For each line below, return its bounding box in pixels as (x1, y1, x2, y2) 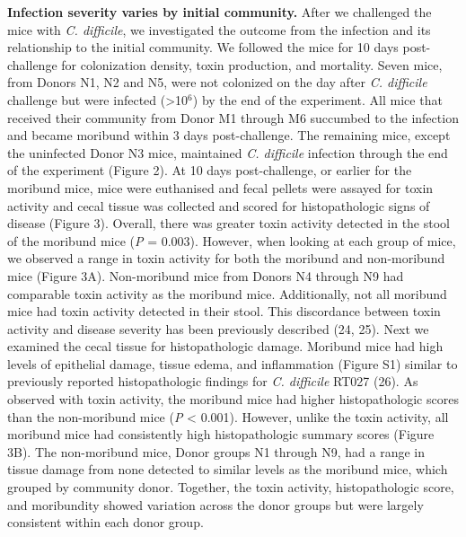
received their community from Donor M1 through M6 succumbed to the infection (7, 108, 459, 127)
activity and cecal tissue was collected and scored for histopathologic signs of (7, 196, 430, 215)
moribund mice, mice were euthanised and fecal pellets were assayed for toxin (7, 178, 434, 197)
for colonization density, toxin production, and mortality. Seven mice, (61, 55, 443, 74)
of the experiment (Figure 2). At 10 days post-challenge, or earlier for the (7, 161, 412, 180)
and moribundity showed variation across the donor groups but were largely (7, 495, 424, 514)
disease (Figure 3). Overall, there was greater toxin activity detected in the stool (7, 214, 450, 233)
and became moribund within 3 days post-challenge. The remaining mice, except (7, 126, 451, 145)
